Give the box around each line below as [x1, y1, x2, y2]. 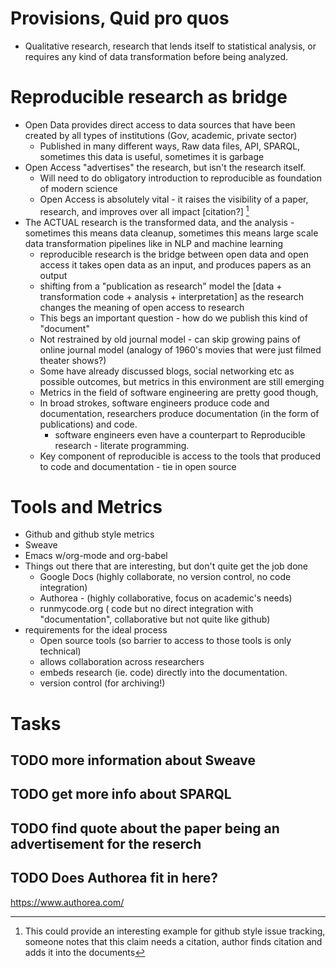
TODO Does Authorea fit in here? [10, 870, 219, 887]
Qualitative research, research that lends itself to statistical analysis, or [24, 40, 317, 52]
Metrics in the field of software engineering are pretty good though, [39, 386, 319, 398]
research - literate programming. [54, 439, 190, 451]
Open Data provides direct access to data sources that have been [24, 118, 296, 131]
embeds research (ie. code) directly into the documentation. [39, 667, 288, 679]
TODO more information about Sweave [10, 752, 256, 769]
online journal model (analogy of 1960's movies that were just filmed [39, 343, 322, 356]
